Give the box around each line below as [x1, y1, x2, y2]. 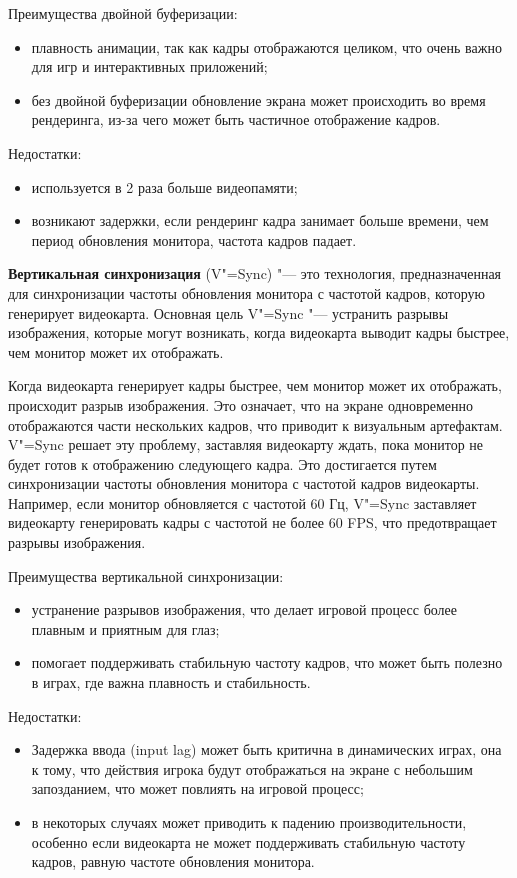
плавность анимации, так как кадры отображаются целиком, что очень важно [31, 36, 502, 57]
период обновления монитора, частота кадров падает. [31, 229, 357, 250]
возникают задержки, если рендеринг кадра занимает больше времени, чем [31, 210, 489, 231]
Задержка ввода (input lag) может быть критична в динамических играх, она [31, 739, 502, 760]
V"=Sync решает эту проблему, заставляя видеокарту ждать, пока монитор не [8, 434, 484, 455]
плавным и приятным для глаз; [31, 618, 220, 639]
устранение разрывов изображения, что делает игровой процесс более [31, 599, 458, 620]
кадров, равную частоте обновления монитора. [31, 851, 315, 872]
